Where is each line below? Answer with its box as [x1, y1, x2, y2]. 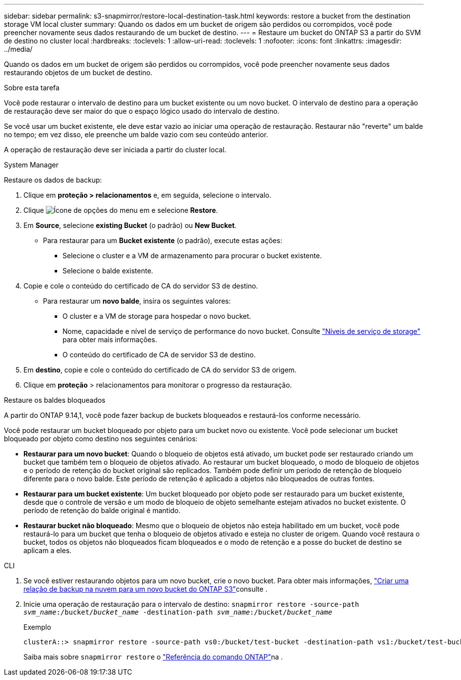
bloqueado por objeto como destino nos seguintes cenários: [4, 434, 198, 443]
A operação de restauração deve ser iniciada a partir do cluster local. [4, 145, 227, 154]
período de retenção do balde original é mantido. [23, 506, 181, 515]
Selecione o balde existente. [63, 267, 153, 275]
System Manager [4, 161, 59, 169]
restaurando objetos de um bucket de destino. [4, 68, 152, 77]
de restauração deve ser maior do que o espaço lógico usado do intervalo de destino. [4, 107, 280, 115]
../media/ [4, 45, 33, 53]
